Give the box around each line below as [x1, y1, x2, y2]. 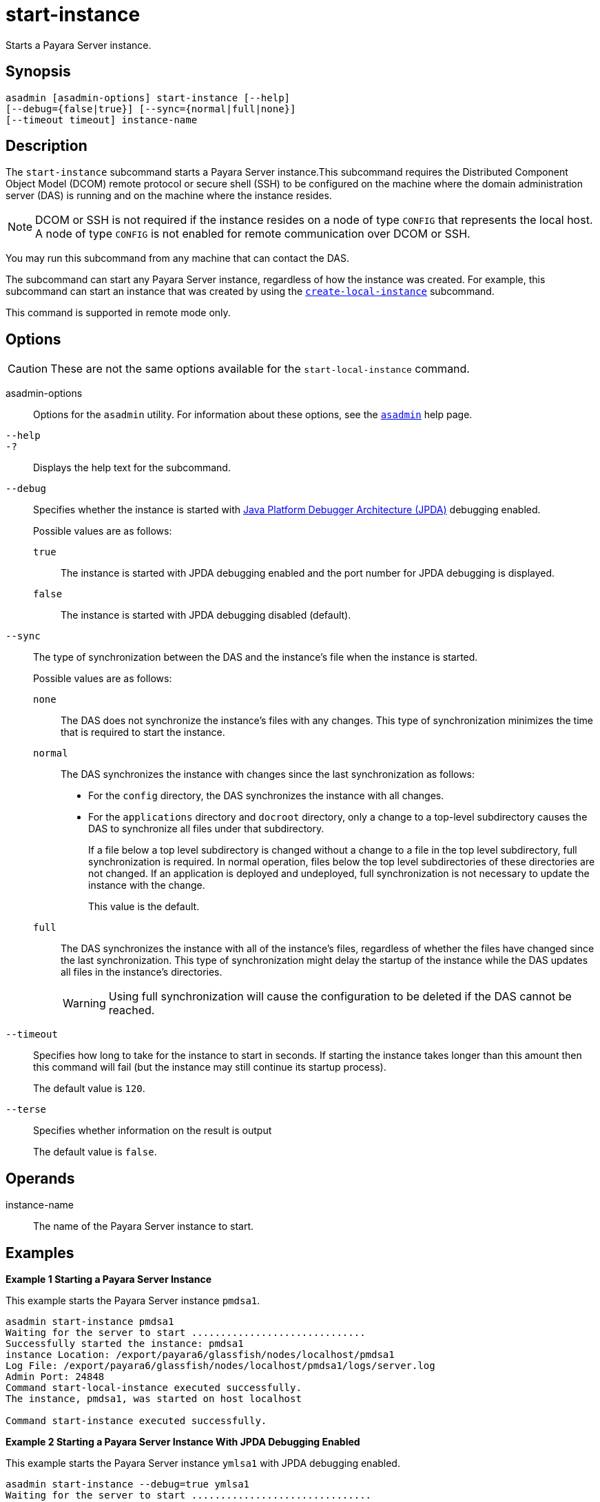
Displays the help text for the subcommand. [33, 462, 231, 474]
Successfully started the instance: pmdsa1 [6, 1337, 244, 1349]
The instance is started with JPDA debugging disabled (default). [61, 609, 351, 621]
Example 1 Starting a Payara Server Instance [6, 1273, 212, 1285]
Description [6, 137, 87, 155]
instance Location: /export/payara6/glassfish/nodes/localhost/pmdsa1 [6, 1348, 395, 1360]
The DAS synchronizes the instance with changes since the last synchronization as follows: [61, 768, 475, 781]
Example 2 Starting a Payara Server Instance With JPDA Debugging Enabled [6, 1435, 360, 1448]
